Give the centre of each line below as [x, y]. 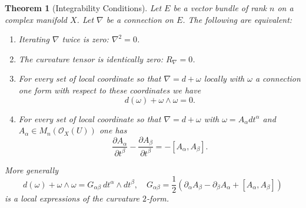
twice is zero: [85, 39]
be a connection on [140, 19]
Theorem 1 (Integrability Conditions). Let [83, 8]
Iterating [34, 39]
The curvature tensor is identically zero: [91, 58]
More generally [31, 170]
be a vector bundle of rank [220, 8]
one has [113, 130]
